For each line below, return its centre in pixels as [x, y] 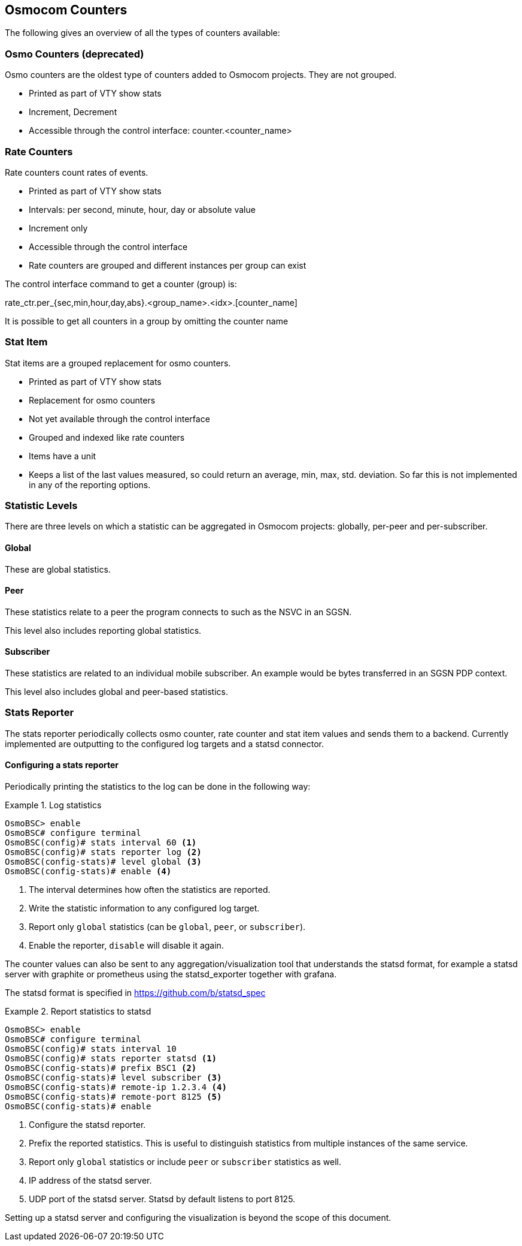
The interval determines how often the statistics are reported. [150, 890]
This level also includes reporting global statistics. [103, 630]
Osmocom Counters [66, 10]
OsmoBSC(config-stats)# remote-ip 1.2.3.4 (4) [116, 1087]
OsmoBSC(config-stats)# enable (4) [88, 872]
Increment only [58, 228]
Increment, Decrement [73, 112]
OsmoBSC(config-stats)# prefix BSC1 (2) [101, 1068]
